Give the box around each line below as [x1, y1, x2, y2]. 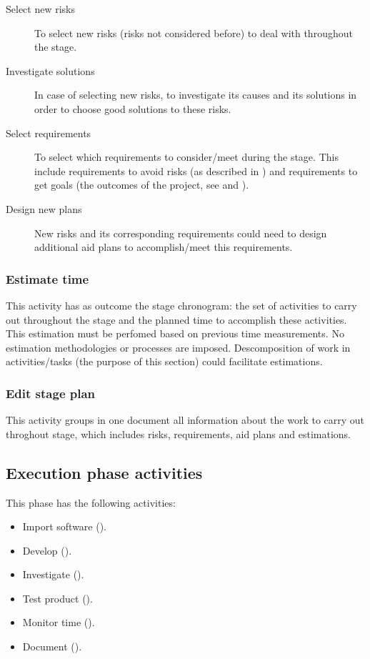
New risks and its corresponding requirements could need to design [34, 225, 327, 240]
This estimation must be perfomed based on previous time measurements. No [6, 326, 344, 341]
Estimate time [6, 269, 89, 287]
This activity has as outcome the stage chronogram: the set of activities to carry [6, 297, 357, 312]
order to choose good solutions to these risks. [34, 101, 231, 116]
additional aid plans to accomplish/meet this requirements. [34, 239, 293, 254]
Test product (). [22, 590, 93, 605]
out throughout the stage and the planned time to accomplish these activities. [6, 312, 347, 327]
